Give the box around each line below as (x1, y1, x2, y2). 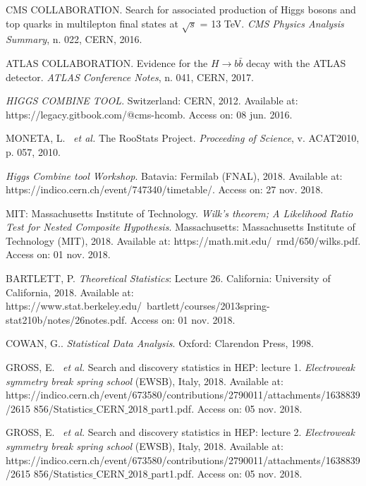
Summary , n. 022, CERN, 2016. (6, 32, 142, 47)
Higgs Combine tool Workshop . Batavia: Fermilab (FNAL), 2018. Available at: (6, 168, 343, 183)
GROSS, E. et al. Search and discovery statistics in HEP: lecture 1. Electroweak (6, 360, 355, 375)
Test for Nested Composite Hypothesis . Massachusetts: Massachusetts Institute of (6, 219, 355, 234)
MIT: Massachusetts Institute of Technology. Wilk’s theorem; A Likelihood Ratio (6, 205, 353, 220)
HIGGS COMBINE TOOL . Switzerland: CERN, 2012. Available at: (6, 93, 298, 108)
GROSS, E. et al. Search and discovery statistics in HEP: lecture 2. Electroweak (6, 425, 355, 439)
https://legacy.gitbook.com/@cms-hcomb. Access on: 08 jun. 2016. (6, 107, 293, 121)
